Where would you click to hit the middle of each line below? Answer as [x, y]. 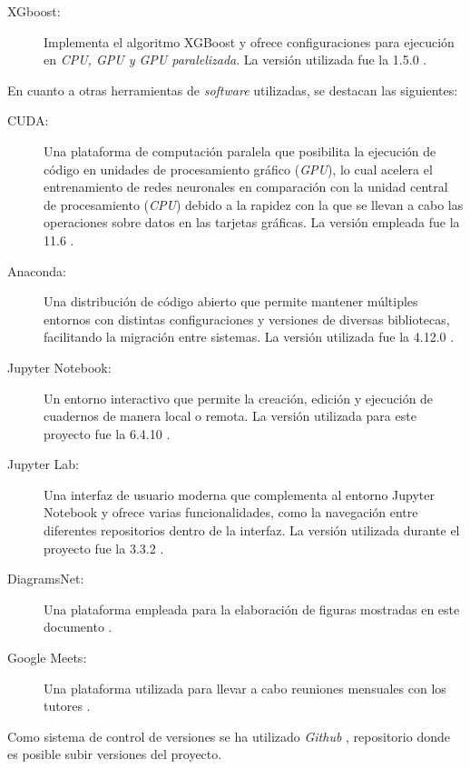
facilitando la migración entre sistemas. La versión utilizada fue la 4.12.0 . [249, 337]
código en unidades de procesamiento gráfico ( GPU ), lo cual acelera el [238, 169]
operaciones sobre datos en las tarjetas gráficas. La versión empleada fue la [252, 222]
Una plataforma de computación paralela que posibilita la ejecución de [240, 150]
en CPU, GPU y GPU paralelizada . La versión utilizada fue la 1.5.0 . [235, 60]
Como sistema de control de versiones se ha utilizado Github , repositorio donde [229, 736]
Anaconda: [37, 270]
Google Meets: [47, 658]
